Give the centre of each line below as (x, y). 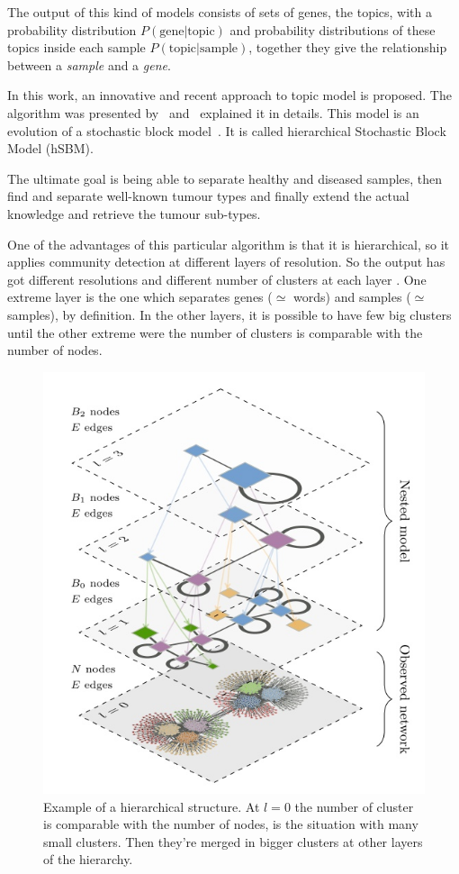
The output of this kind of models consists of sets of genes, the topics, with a (220, 12)
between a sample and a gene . (89, 64)
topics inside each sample (76, 47)
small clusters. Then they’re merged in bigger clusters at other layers (233, 841)
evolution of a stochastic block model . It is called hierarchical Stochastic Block (227, 130)
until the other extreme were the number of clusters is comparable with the (215, 332)
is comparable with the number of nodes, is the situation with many (231, 824)
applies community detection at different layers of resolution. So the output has (226, 262)
